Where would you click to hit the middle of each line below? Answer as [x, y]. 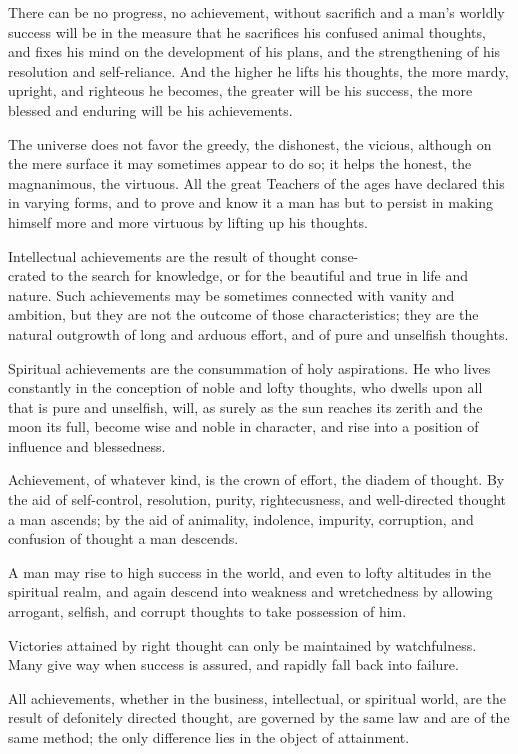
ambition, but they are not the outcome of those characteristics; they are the [243, 314]
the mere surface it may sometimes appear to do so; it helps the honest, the [240, 163]
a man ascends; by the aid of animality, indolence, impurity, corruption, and [241, 518]
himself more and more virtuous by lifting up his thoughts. [188, 221]
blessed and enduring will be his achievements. [150, 109]
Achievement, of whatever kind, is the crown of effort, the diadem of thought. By [256, 479]
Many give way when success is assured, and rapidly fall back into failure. [233, 664]
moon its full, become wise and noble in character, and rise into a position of [243, 426]
